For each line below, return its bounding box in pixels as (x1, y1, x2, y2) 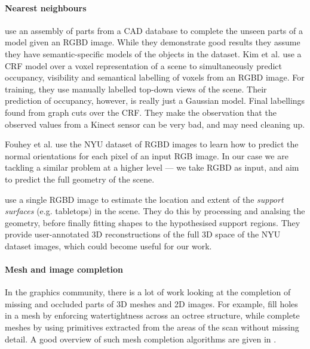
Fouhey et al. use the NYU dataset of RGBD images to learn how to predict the (5, 138, 299, 150)
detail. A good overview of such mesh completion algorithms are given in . (5, 332, 277, 345)
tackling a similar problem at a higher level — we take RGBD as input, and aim (5, 161, 299, 174)
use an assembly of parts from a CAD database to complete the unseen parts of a (5, 24, 303, 36)
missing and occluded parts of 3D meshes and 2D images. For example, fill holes (5, 297, 298, 310)
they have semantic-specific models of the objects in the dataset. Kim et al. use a (5, 47, 302, 60)
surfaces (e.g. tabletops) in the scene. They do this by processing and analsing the (5, 205, 305, 217)
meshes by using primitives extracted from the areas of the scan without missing (5, 321, 299, 333)
